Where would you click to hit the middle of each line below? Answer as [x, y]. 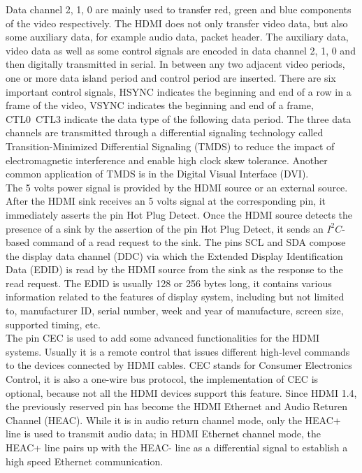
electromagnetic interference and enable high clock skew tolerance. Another [167, 160]
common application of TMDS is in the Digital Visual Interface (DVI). [157, 174]
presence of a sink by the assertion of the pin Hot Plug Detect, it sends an [165, 228]
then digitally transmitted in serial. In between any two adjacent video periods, [175, 64]
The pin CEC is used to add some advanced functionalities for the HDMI [163, 338]
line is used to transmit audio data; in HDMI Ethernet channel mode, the [164, 434]
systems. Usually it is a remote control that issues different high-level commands [178, 351]
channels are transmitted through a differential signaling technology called [165, 132]
